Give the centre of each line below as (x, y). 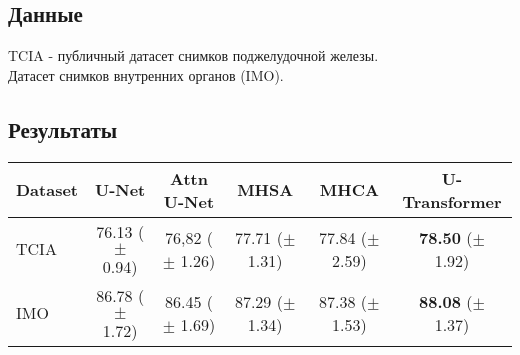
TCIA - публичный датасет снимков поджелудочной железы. (193, 55)
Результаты (63, 128)
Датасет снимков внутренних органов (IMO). (146, 74)
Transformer (452, 201)
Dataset (47, 190)
